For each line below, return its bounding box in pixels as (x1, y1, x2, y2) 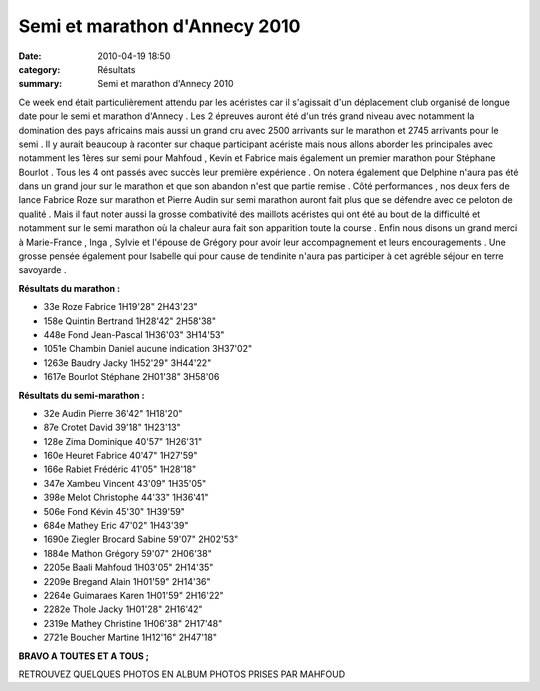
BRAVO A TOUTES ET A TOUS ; (18, 650, 149, 662)
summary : (18, 78, 63, 90)
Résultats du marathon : (18, 282, 120, 294)
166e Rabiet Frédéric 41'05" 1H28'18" (43, 463, 197, 475)
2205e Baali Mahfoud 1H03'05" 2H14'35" (43, 561, 214, 574)
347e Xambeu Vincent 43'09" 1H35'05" (43, 477, 207, 489)
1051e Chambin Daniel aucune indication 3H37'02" (43, 343, 253, 355)
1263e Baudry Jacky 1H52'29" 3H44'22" (43, 356, 212, 369)
